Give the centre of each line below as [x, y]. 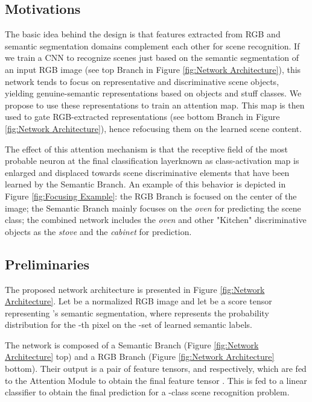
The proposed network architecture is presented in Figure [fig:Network [135, 289]
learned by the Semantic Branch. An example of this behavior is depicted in [145, 184]
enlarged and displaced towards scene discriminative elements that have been [147, 172]
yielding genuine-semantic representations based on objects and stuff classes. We [153, 93]
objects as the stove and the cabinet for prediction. [98, 231]
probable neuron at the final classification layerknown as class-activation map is [152, 161]
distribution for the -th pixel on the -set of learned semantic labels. [129, 325]
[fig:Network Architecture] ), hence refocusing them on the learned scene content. [153, 128]
